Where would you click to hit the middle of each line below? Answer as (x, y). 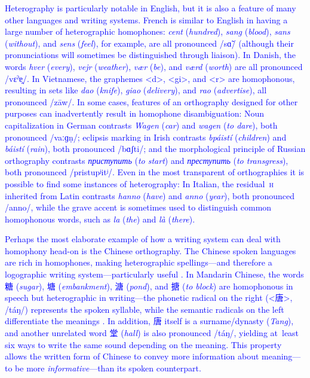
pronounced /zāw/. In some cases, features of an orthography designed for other (151, 101)
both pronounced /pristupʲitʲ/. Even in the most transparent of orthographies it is (155, 172)
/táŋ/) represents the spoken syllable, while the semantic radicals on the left (145, 309)
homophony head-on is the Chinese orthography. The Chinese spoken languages (151, 250)
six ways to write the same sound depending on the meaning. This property (143, 344)
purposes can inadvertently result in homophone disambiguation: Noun (135, 113)
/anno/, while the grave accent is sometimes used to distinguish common (138, 207)
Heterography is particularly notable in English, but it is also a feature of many (151, 8)
